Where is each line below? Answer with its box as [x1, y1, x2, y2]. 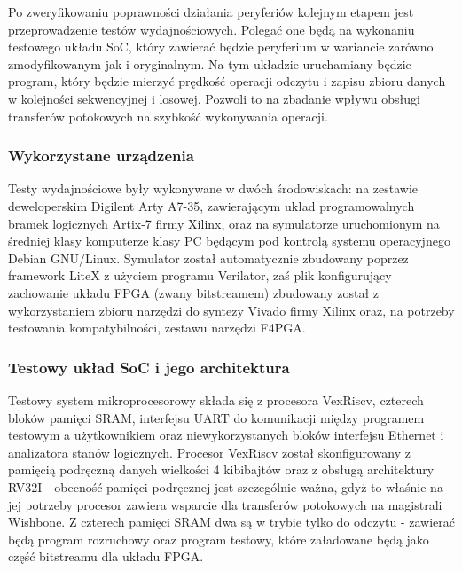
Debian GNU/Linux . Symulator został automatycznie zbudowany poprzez [8, 248, 409, 267]
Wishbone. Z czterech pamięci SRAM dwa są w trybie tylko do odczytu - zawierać [8, 512, 456, 531]
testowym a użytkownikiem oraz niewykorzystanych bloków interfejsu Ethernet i [8, 426, 444, 444]
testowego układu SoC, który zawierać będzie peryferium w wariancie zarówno [8, 37, 434, 56]
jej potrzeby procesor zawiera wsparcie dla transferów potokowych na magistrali [8, 495, 442, 513]
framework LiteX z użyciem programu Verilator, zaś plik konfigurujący [8, 266, 392, 285]
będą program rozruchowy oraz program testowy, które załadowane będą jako [8, 529, 429, 548]
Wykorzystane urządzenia [8, 145, 194, 167]
